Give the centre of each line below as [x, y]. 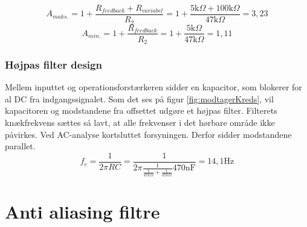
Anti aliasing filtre [82, 211]
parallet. [20, 146]
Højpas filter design [53, 64]
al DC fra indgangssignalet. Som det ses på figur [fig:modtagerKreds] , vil [139, 98]
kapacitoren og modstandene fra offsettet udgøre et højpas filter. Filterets [141, 110]
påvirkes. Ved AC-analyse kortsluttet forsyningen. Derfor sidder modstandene [148, 134]
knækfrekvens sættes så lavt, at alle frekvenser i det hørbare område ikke [140, 123]
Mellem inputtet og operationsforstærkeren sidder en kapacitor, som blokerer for [153, 87]
